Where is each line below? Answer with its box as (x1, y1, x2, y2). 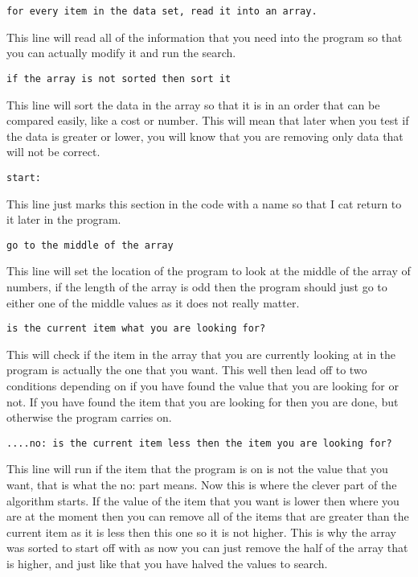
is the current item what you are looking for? (6, 323, 266, 335)
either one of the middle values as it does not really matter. (6, 294, 300, 311)
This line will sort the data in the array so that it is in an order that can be (6, 96, 380, 113)
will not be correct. (6, 143, 100, 160)
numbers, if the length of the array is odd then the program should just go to (6, 278, 387, 295)
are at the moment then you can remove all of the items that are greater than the (6, 508, 409, 525)
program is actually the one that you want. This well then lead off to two (6, 361, 367, 378)
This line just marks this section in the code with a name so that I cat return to (6, 195, 402, 212)
